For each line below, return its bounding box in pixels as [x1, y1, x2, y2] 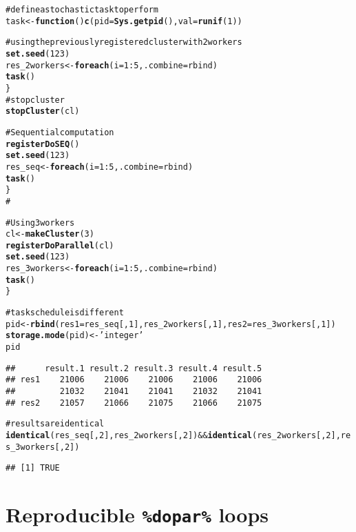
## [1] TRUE [6, 463, 60, 473]
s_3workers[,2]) [6, 442, 80, 452]
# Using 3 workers [6, 217, 75, 228]
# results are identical [6, 419, 105, 429]
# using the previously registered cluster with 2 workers [6, 37, 242, 48]
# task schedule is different [6, 308, 124, 318]
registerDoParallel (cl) [6, 240, 114, 250]
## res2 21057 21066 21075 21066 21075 [6, 397, 262, 408]
